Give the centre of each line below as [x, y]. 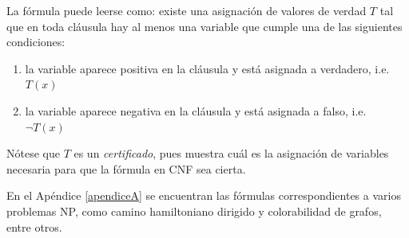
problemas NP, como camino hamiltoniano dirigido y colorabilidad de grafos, [194, 211]
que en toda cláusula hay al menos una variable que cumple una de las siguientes [204, 26]
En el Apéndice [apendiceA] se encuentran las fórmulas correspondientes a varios [204, 195]
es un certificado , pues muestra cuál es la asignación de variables [231, 153]
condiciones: [36, 42]
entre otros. [34, 226]
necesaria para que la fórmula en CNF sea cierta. [126, 168]
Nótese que [33, 153]
